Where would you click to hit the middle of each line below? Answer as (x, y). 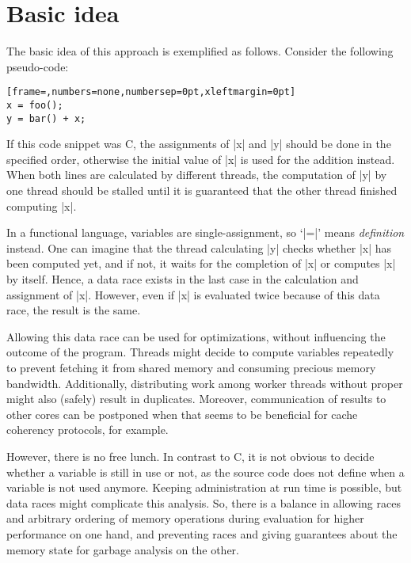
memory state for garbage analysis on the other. (123, 549)
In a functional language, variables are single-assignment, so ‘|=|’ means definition (205, 232)
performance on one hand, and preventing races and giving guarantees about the (202, 533)
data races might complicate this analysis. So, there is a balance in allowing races (204, 502)
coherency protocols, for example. (88, 430)
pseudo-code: (38, 66)
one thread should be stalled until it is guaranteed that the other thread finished (202, 190)
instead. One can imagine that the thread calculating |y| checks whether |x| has (199, 247)
